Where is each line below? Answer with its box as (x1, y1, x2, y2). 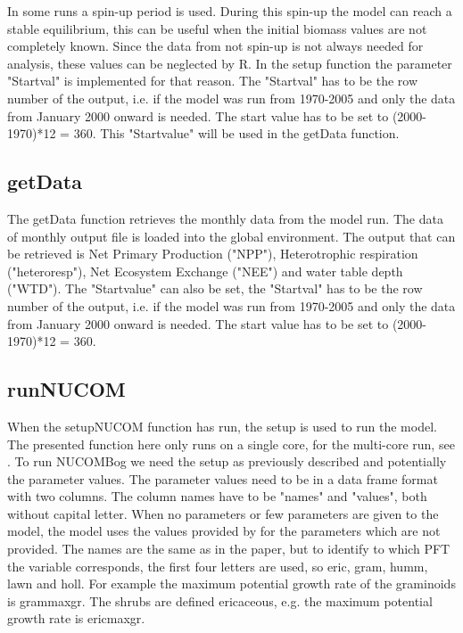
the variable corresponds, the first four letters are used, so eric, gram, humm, (7, 556, 428, 575)
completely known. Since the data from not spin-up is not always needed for (7, 37, 424, 55)
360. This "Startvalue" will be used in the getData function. (73, 124, 400, 143)
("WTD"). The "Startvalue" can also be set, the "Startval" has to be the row (7, 279, 423, 298)
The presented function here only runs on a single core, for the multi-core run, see (7, 434, 455, 453)
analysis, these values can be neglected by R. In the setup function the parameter (7, 53, 452, 72)
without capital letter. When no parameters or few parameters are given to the (7, 504, 439, 522)
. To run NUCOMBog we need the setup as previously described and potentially (7, 452, 447, 471)
